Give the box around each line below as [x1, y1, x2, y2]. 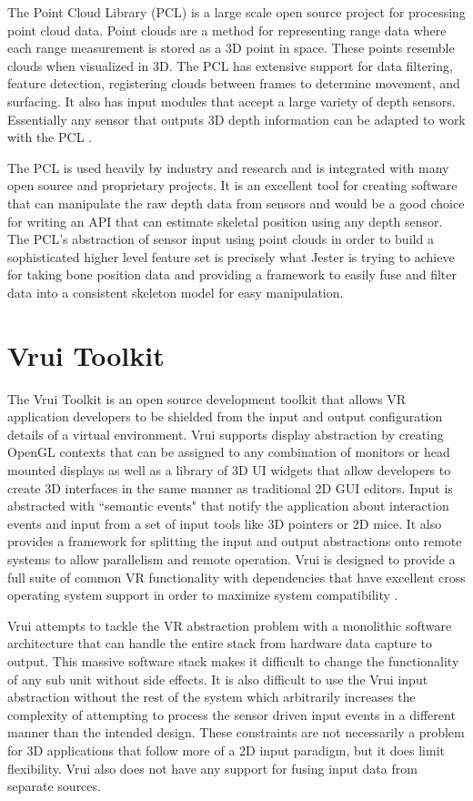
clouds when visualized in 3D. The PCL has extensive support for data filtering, [7, 56, 453, 75]
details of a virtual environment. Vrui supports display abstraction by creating [7, 424, 444, 443]
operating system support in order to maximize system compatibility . [7, 585, 398, 604]
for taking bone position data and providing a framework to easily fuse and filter [7, 265, 457, 284]
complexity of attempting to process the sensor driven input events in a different [7, 705, 456, 724]
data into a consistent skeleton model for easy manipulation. [7, 282, 344, 301]
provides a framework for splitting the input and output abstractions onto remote [7, 532, 462, 551]
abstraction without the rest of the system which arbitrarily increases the [7, 687, 416, 706]
